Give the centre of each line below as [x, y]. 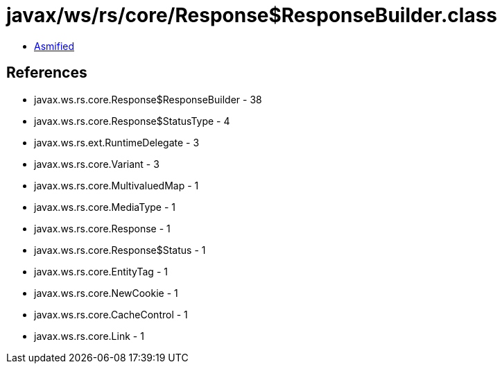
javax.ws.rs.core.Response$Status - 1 [120, 250]
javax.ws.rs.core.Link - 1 [89, 336]
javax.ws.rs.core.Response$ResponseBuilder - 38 [148, 99]
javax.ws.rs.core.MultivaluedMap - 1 [116, 185]
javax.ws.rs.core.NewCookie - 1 [106, 293]
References [47, 73]
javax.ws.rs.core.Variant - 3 [97, 164]
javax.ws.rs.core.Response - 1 [102, 228]
